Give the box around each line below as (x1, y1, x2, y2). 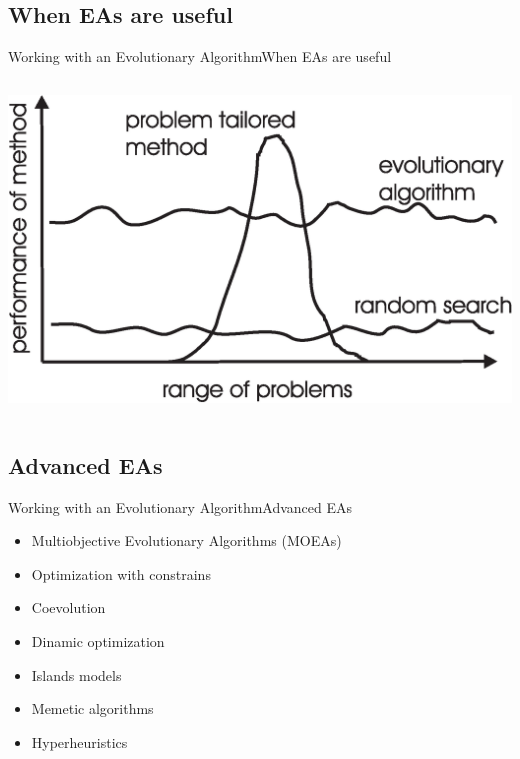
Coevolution (31, 597, 106, 618)
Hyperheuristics (31, 731, 128, 752)
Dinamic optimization (31, 631, 165, 652)
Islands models (31, 664, 122, 685)
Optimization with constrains (31, 563, 211, 584)
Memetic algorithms (31, 698, 154, 719)
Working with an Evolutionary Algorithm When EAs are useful (8, 46, 392, 67)
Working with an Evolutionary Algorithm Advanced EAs (8, 496, 353, 517)
